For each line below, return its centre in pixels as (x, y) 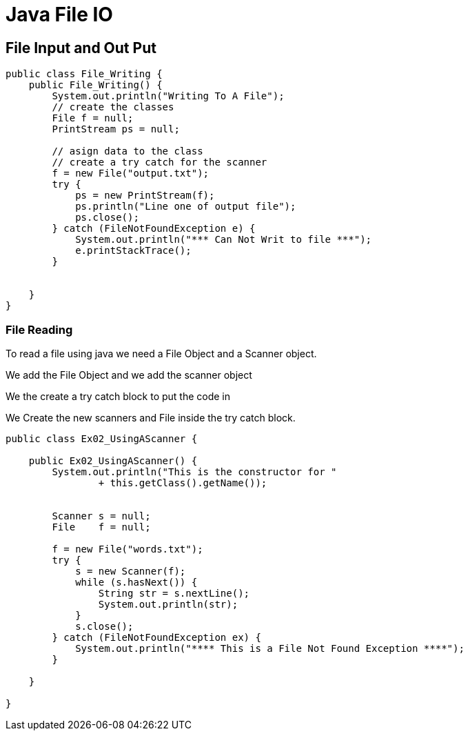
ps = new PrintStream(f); (145, 196)
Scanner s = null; (101, 516)
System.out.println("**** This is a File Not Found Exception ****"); (270, 648)
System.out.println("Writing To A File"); (168, 96)
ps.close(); (107, 218)
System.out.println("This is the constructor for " (194, 471)
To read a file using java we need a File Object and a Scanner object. (161, 353)
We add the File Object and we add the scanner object (129, 375)
